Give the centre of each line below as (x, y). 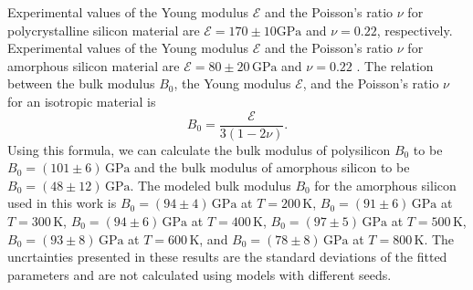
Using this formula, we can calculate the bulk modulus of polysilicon (199, 149)
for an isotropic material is (82, 101)
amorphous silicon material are (94, 65)
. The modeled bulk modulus (210, 185)
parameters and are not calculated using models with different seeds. (200, 274)
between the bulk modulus (81, 83)
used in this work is (62, 203)
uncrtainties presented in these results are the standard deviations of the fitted (227, 257)
